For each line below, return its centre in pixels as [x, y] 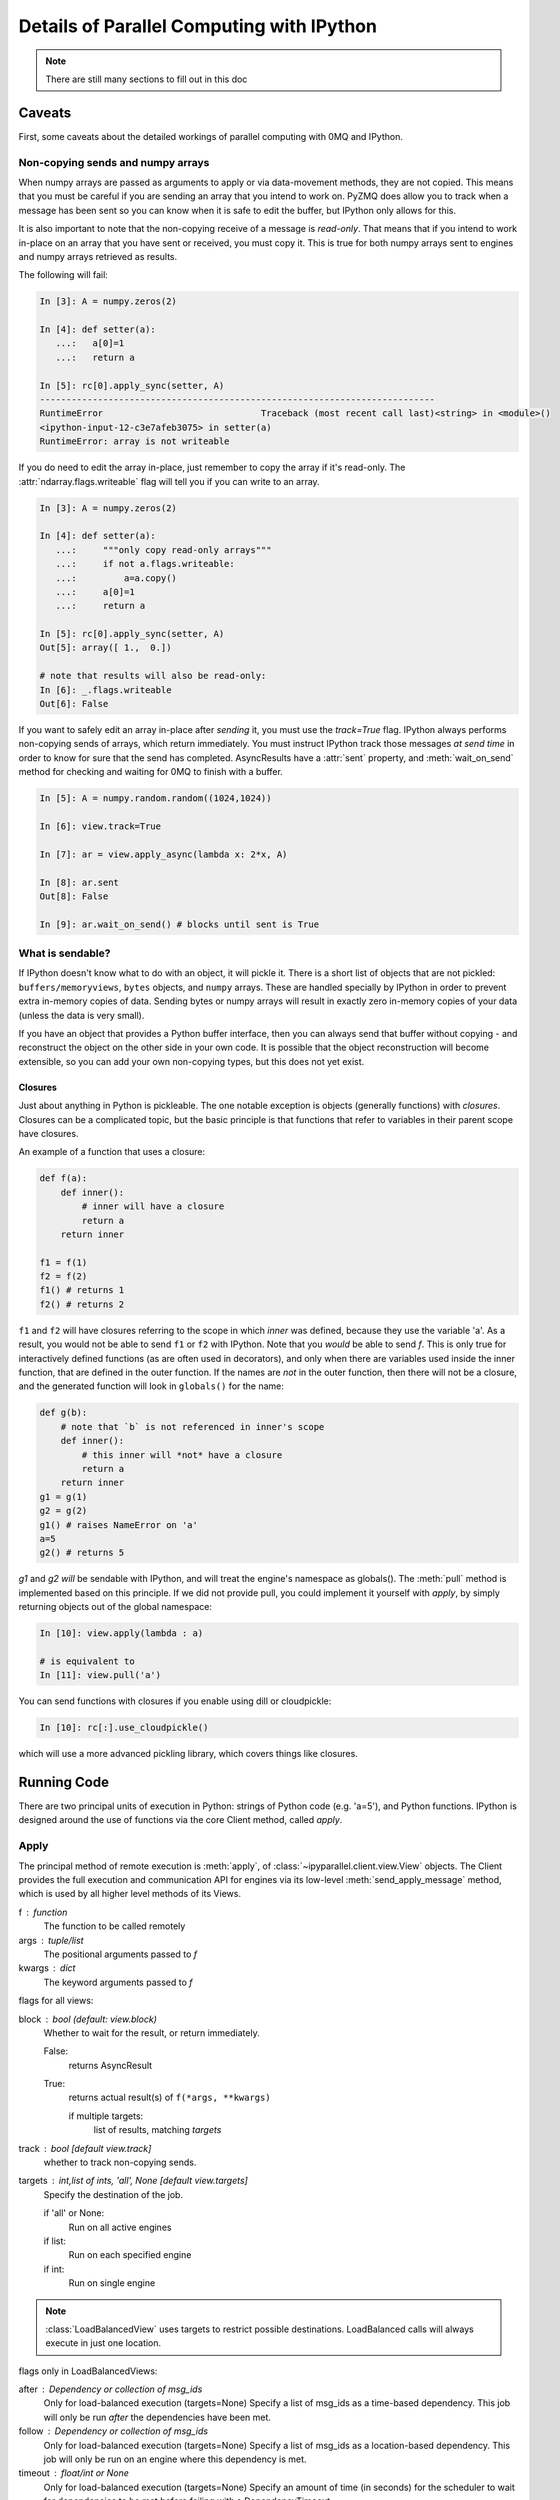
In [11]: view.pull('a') [100, 1675]
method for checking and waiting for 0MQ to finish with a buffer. [151, 772]
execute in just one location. [103, 2343]
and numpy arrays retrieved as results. [98, 256]
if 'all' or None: [74, 2213]
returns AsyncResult [110, 2065]
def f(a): [63, 1178]
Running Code [64, 1781]
